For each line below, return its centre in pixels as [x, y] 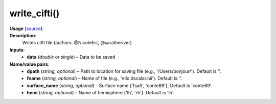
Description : [23, 35]
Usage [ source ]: [27, 29]
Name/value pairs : [29, 64]
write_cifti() [34, 13]
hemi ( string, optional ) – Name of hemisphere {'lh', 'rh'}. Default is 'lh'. [101, 93]
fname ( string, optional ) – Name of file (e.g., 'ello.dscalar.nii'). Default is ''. [105, 79]
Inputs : [17, 50]
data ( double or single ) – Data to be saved [71, 57]
